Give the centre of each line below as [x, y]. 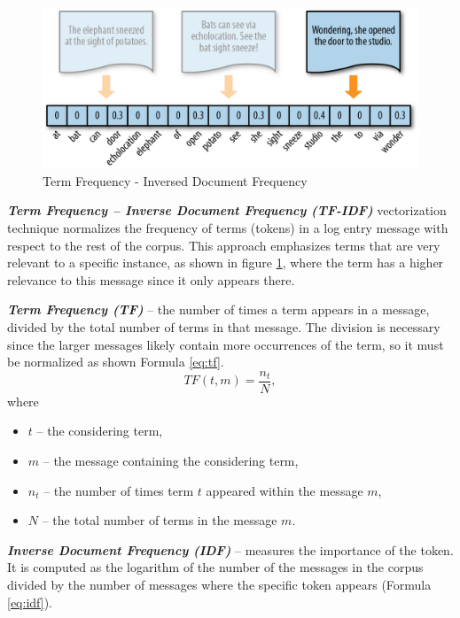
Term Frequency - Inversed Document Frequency [175, 180]
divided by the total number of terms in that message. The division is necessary [224, 326]
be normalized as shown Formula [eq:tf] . [116, 362]
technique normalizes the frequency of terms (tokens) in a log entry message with [228, 227]
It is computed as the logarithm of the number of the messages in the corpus [215, 567]
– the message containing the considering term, [171, 460]
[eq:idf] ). [30, 602]
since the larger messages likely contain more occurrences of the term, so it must [226, 344]
